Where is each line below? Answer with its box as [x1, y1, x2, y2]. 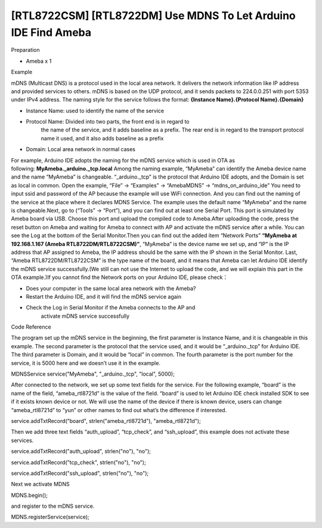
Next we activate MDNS [11, 481, 70, 488]
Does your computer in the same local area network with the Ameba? [26, 284, 196, 292]
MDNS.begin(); [11, 492, 48, 499]
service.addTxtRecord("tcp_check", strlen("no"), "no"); [11, 459, 146, 466]
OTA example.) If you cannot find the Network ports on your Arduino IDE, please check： [11, 274, 228, 281]
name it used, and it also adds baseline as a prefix [41, 134, 164, 142]
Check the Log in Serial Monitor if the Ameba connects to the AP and [26, 304, 196, 311]
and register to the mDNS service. [11, 502, 95, 510]
